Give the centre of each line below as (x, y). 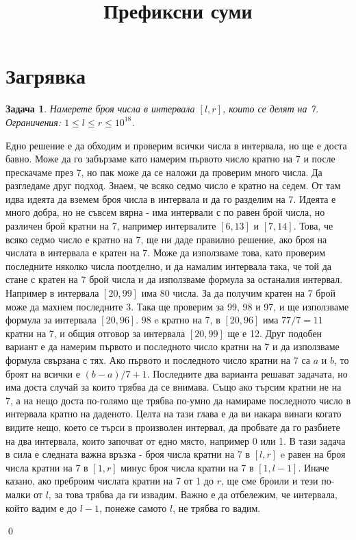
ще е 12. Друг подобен (275, 333)
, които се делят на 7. (270, 109)
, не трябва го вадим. (217, 507)
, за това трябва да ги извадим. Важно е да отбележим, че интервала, (193, 494)
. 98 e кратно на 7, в (178, 320)
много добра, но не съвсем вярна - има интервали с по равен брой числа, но (165, 212)
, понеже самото (133, 507)
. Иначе (314, 467)
